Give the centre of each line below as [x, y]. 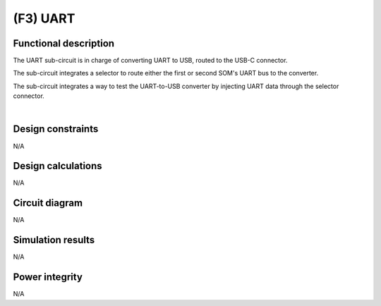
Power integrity [48, 277]
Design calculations [58, 166]
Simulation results [54, 240]
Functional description [64, 43]
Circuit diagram [48, 203]
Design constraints [56, 129]
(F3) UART [44, 18]
